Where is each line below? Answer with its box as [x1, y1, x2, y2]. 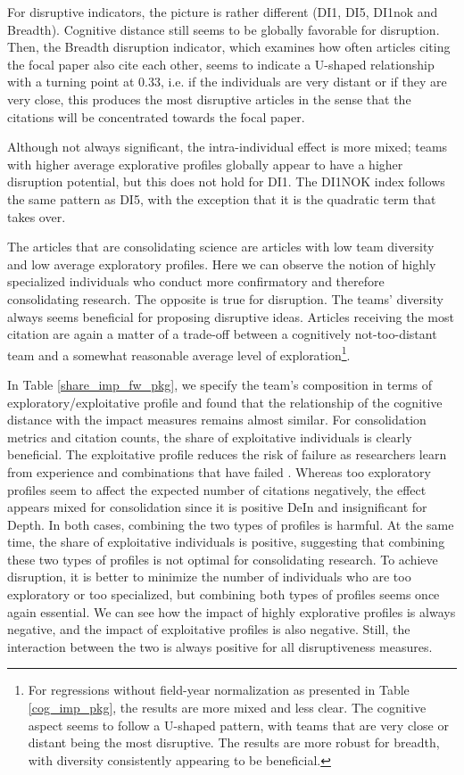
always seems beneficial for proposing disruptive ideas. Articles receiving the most [7, 307, 454, 326]
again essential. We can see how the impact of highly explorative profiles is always [7, 602, 456, 621]
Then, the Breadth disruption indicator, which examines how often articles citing [7, 37, 451, 56]
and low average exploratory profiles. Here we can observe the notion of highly [7, 254, 436, 273]
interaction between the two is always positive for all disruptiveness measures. [7, 637, 433, 655]
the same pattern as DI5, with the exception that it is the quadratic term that [7, 189, 436, 208]
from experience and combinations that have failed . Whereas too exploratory [7, 462, 431, 481]
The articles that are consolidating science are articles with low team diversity [7, 237, 435, 256]
